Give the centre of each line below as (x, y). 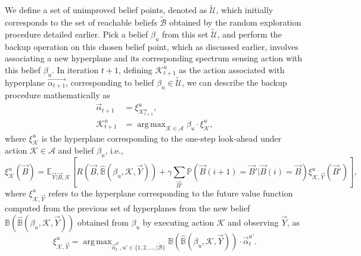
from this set (185, 34)
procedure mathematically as (57, 94)
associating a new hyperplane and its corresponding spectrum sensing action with (154, 58)
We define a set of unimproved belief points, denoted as (106, 10)
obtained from (103, 222)
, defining (136, 69)
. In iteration (75, 69)
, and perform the (249, 34)
